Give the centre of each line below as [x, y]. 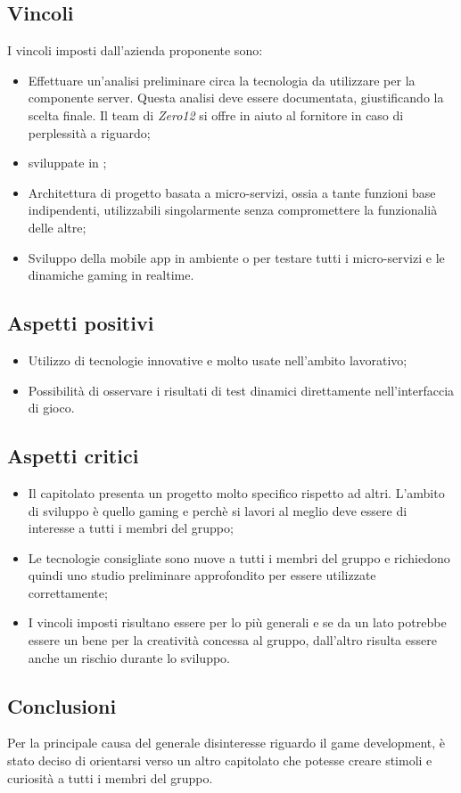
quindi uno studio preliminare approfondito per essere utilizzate [202, 575]
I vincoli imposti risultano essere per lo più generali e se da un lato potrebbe [237, 622]
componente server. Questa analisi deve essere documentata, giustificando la [236, 98]
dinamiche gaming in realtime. [111, 275]
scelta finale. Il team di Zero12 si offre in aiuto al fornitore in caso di [216, 114]
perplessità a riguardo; [89, 132]
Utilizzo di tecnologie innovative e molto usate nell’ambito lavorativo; [218, 360]
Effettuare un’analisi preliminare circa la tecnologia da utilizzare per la [222, 80]
